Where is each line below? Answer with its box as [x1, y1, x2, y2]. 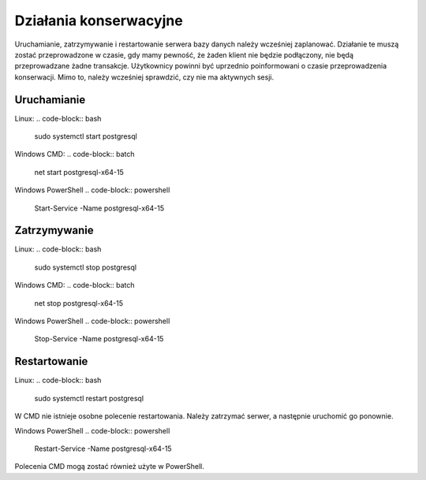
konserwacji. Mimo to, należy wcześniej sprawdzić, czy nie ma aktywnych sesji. [14, 72, 275, 82]
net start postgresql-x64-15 [34, 167, 124, 177]
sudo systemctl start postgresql [34, 132, 137, 141]
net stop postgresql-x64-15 [34, 298, 124, 307]
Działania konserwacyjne [14, 12, 183, 29]
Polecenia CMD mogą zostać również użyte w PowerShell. [14, 462, 204, 471]
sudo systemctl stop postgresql [34, 262, 137, 272]
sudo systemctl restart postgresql [34, 393, 144, 403]
